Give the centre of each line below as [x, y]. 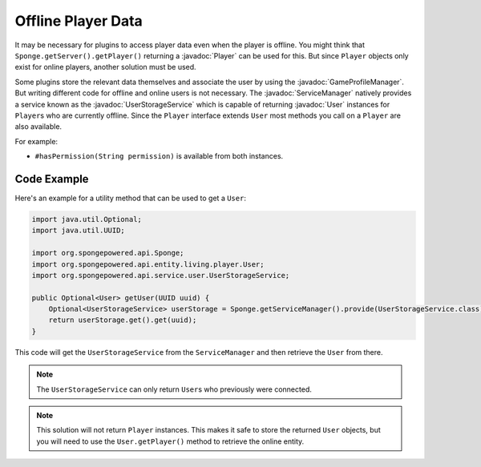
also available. [38, 127]
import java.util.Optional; [87, 219]
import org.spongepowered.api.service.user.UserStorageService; [161, 275]
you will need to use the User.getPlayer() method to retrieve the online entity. [170, 441]
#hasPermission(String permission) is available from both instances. [159, 156]
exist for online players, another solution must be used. [105, 67]
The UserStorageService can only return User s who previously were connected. [174, 389]
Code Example [52, 179]
